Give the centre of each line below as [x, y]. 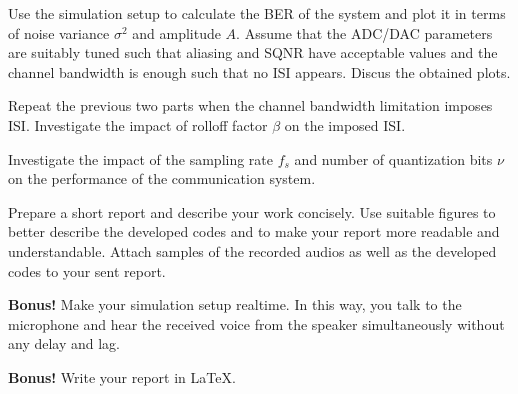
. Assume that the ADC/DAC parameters [364, 32]
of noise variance [59, 32]
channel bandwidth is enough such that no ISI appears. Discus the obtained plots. [259, 71]
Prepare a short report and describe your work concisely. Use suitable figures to [252, 211]
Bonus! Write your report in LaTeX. [122, 376]
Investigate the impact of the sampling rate [141, 158]
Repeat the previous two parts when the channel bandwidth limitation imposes [250, 105]
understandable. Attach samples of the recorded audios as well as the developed [252, 250]
